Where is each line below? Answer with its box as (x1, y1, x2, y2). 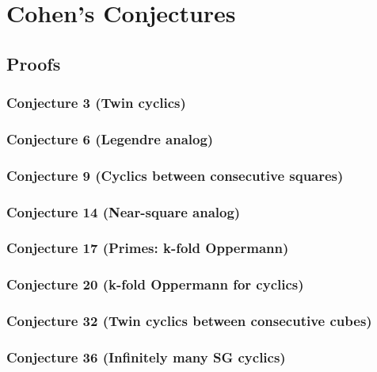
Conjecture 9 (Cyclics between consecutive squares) (6, 165, 344, 185)
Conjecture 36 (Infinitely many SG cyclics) (6, 347, 286, 366)
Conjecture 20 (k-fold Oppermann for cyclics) (6, 274, 304, 294)
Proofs (6, 51, 61, 75)
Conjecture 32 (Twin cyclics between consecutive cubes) (6, 311, 372, 331)
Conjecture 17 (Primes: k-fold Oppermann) (6, 238, 289, 258)
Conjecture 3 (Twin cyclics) (6, 93, 186, 113)
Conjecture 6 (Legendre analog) (6, 128, 214, 148)
